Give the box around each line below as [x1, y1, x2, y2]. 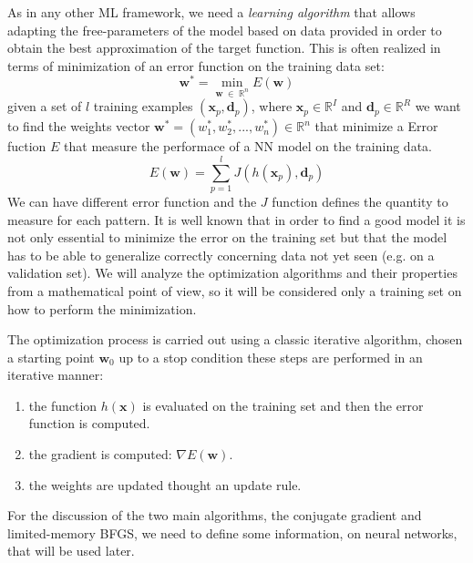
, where [251, 97, 293, 116]
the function [28, 395, 98, 415]
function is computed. [28, 414, 150, 433]
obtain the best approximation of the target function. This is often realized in [7, 38, 441, 57]
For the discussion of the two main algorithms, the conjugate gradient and [7, 506, 422, 525]
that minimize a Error [314, 117, 438, 136]
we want [415, 97, 461, 116]
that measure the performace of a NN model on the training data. [64, 137, 432, 156]
